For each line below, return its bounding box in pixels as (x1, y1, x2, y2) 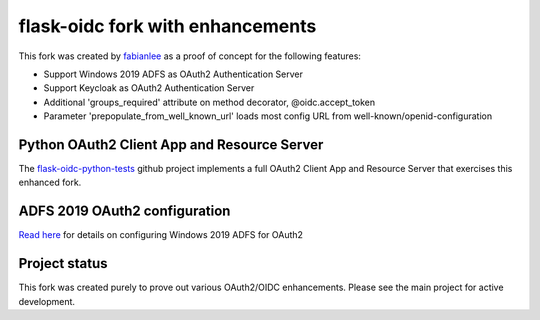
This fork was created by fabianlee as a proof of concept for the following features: (18, 50, 362, 62)
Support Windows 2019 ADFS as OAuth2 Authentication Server (43, 68, 304, 80)
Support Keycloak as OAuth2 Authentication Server (43, 82, 255, 94)
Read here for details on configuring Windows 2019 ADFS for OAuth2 (18, 229, 304, 241)
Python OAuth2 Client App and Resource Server (18, 136, 324, 153)
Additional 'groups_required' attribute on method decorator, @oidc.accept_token (43, 96, 376, 108)
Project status (18, 255, 109, 272)
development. (18, 295, 75, 307)
